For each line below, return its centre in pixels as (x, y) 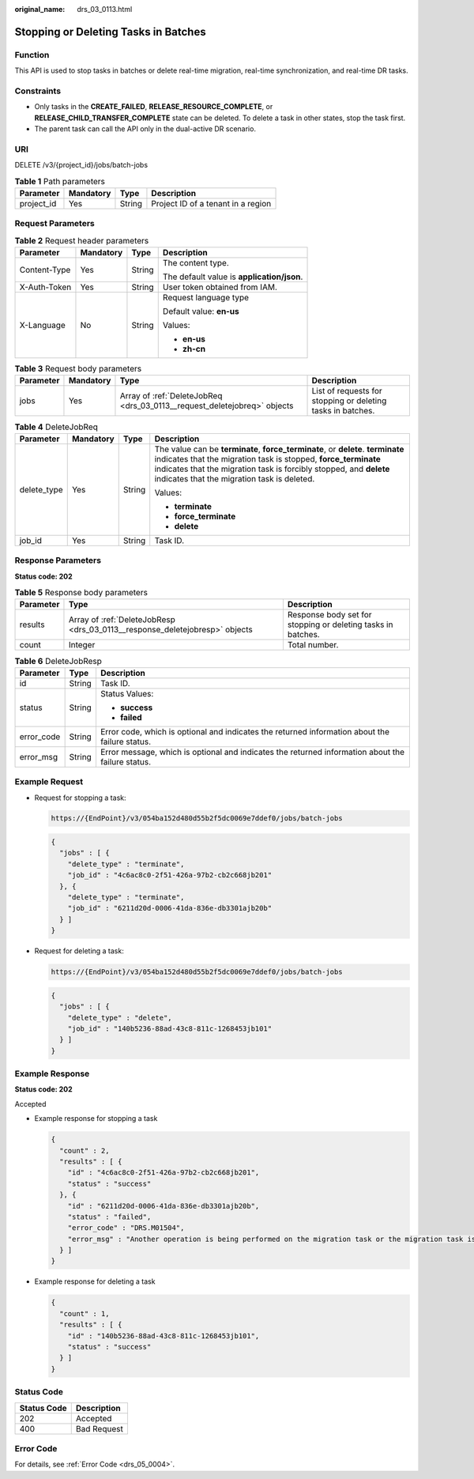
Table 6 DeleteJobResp (58, 661)
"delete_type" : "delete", (120, 1017)
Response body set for (329, 615)
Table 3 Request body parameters (78, 369)
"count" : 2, (85, 1151)
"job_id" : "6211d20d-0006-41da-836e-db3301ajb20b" (170, 908)
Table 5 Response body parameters (81, 593)
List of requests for (347, 391)
